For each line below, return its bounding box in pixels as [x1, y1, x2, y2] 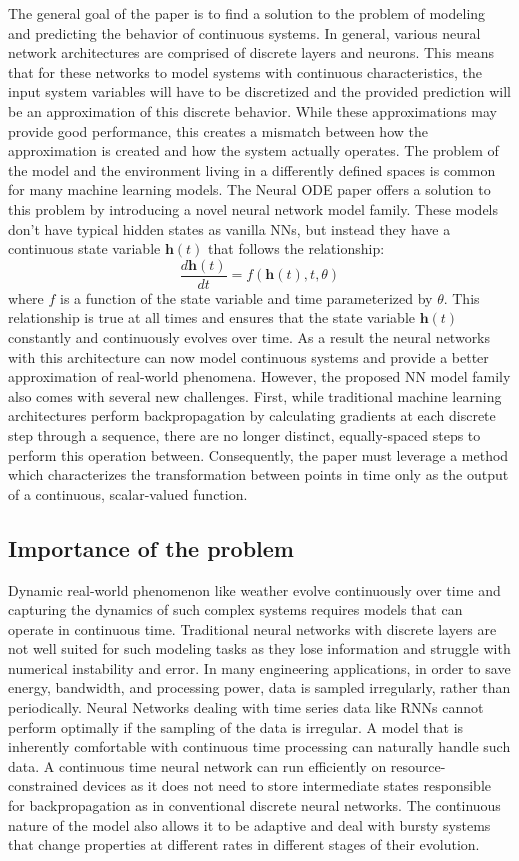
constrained [8, 775, 79, 796]
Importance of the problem [8, 532, 294, 563]
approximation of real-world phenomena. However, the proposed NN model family [8, 366, 511, 387]
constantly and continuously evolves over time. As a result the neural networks [8, 326, 491, 347]
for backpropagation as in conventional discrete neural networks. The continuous [8, 795, 501, 816]
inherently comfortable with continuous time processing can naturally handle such [8, 736, 511, 757]
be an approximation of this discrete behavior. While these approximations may [8, 100, 497, 121]
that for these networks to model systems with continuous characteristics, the [8, 61, 482, 82]
